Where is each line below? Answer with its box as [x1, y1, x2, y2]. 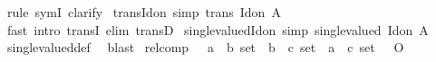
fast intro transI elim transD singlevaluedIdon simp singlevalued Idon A [6, 20, 429, 39]
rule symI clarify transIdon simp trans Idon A [6, 3, 281, 21]
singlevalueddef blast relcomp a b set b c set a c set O [6, 38, 404, 57]
